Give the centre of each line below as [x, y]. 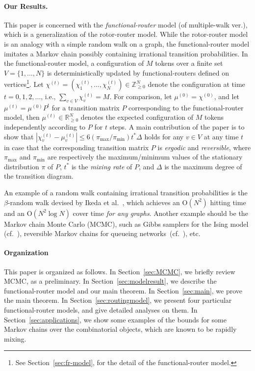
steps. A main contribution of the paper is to [177, 127]
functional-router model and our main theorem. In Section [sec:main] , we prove [123, 290]
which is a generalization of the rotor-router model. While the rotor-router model [126, 34]
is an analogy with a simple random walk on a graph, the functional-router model [127, 43]
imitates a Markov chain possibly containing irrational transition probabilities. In [126, 53]
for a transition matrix [86, 107]
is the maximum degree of [203, 166]
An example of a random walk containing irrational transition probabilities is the [126, 192]
